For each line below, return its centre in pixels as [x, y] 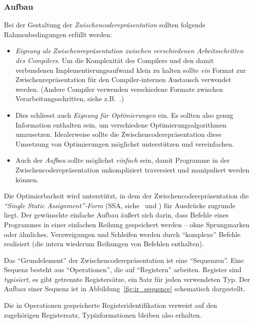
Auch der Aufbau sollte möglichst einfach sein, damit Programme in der [123, 160]
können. [27, 179]
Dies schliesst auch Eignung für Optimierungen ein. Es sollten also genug [124, 115]
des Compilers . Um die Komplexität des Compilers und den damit [115, 60]
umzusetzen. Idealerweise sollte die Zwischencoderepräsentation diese [118, 134]
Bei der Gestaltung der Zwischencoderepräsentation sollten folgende [105, 25]
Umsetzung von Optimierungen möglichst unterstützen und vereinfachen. [125, 143]
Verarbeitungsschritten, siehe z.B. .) [70, 98]
